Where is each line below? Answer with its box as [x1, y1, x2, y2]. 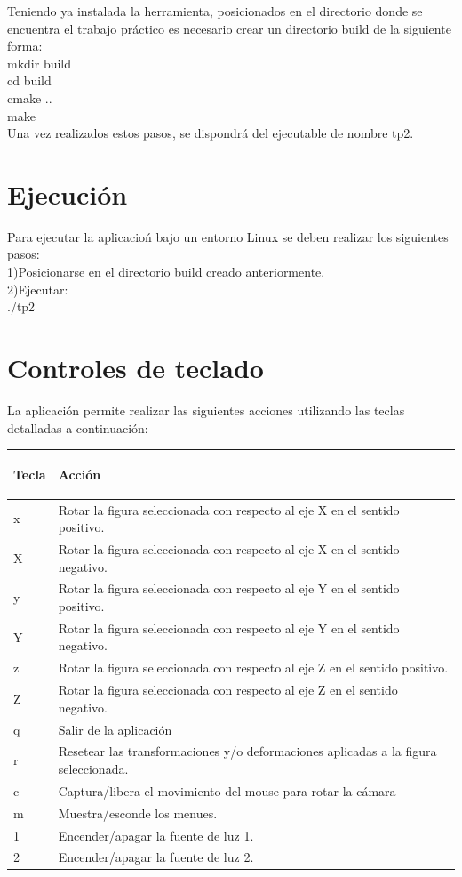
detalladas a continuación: [7, 418, 148, 437]
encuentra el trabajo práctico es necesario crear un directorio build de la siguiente [7, 19, 451, 37]
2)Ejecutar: [7, 279, 68, 298]
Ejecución [7, 175, 128, 212]
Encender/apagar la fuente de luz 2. [58, 848, 254, 866]
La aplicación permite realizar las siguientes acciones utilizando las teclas [7, 400, 405, 419]
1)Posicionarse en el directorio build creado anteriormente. [7, 262, 325, 281]
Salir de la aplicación [58, 720, 172, 738]
